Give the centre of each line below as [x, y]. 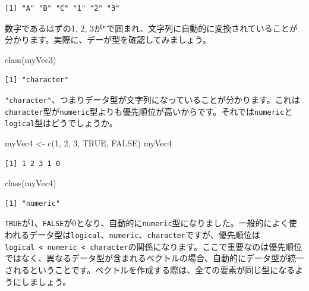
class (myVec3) [31, 59]
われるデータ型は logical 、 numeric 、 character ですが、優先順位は [133, 235]
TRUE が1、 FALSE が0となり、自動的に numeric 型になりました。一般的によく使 [151, 223]
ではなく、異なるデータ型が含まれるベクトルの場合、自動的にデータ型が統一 [154, 258]
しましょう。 [46, 281]
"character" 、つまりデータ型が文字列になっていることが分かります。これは [152, 100]
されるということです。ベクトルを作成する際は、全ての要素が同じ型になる [150, 269]
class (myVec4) [31, 183]
